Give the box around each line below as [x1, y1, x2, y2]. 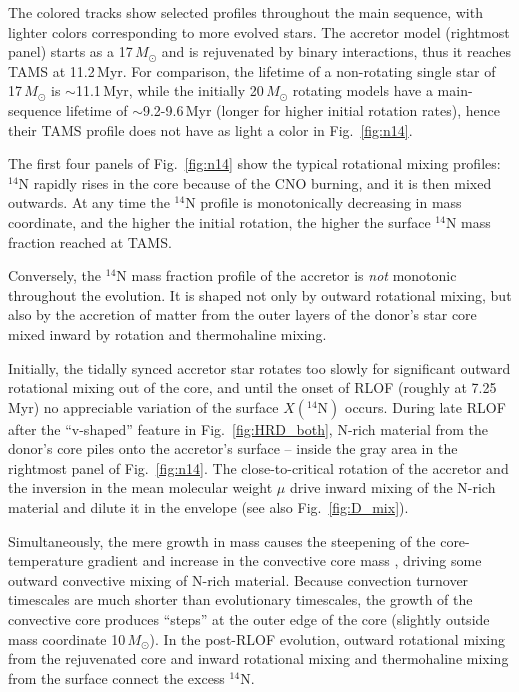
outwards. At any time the [8, 192, 170, 213]
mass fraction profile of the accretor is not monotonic [131, 265, 457, 286]
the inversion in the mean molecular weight [8, 477, 273, 498]
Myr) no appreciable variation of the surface [8, 396, 279, 417]
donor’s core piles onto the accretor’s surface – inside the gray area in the [8, 438, 458, 459]
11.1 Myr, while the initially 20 [75, 80, 264, 101]
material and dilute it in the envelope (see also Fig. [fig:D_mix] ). [8, 497, 409, 518]
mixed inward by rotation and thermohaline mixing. [8, 323, 327, 344]
